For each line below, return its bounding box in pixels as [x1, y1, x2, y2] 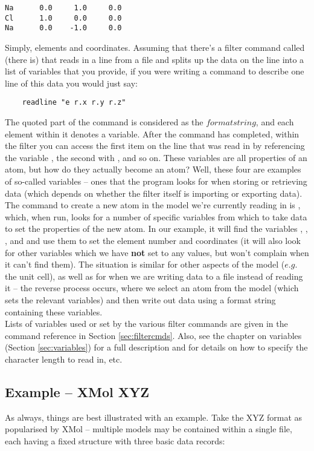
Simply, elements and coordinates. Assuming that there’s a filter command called [5, 41, 305, 53]
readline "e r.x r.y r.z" [22, 98, 126, 107]
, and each [255, 116, 294, 128]
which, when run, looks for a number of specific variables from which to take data [5, 210, 307, 223]
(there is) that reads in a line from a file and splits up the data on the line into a [5, 53, 304, 65]
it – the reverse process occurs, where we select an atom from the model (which [5, 281, 299, 294]
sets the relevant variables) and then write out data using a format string [5, 293, 276, 306]
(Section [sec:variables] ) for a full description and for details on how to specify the [5, 341, 308, 354]
